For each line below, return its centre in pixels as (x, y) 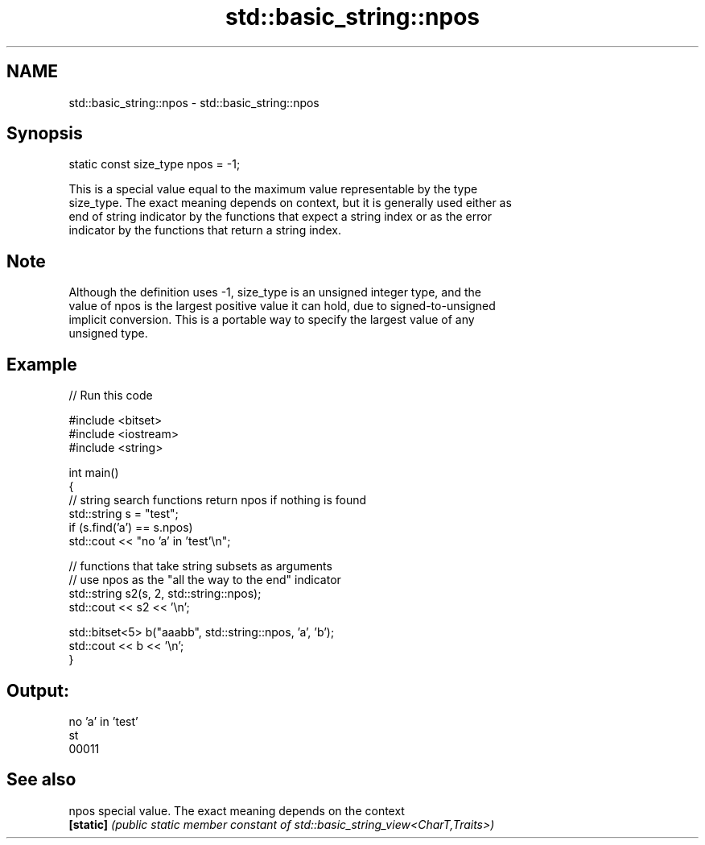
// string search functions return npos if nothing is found (218, 500)
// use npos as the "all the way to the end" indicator (205, 580)
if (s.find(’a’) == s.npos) (131, 528)
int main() (94, 473)
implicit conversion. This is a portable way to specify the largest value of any (272, 320)
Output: (38, 690)
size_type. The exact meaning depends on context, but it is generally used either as (290, 203)
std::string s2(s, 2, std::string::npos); (165, 594)
